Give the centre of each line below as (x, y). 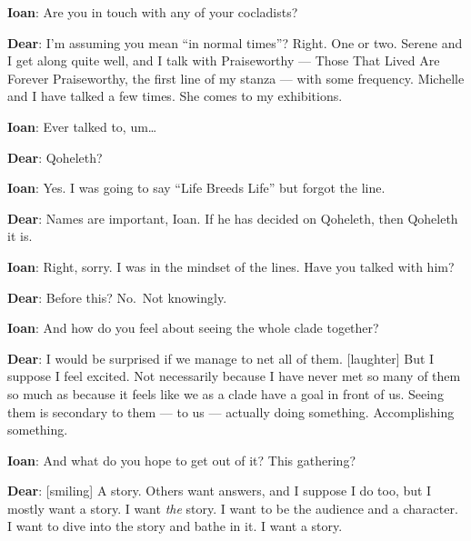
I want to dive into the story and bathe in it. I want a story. (175, 526)
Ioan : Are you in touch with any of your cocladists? (153, 12)
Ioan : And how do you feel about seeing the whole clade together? (193, 328)
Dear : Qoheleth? (55, 157)
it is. (20, 236)
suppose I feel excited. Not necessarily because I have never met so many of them (234, 376)
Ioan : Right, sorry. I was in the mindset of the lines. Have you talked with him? (231, 266)
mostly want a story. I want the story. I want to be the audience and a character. (233, 508)
